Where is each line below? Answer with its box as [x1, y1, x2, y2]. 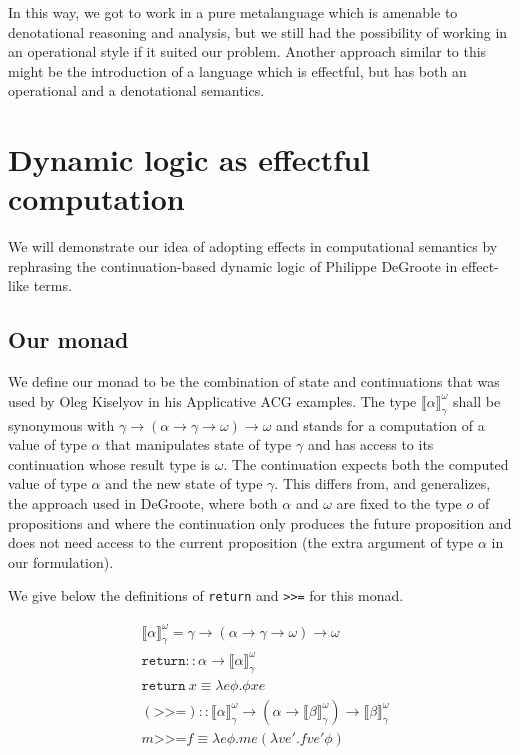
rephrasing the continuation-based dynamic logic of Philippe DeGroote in [8, 255, 458, 276]
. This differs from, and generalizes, [274, 473, 491, 494]
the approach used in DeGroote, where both [8, 493, 278, 514]
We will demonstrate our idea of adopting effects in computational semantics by [8, 236, 498, 257]
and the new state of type [105, 473, 263, 494]
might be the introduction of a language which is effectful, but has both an [8, 60, 467, 81]
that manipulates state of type [105, 434, 292, 455]
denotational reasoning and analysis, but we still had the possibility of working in [8, 21, 508, 42]
